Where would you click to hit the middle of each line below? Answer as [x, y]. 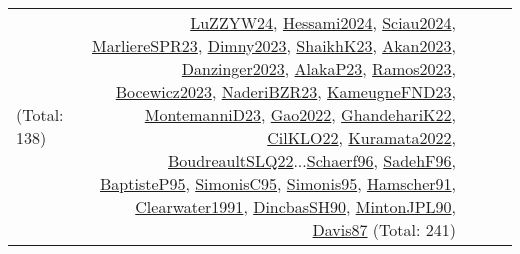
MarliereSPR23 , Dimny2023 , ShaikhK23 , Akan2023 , [273, 45]
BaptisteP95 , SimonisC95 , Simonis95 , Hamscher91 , [277, 183]
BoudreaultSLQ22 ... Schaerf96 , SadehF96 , [311, 160]
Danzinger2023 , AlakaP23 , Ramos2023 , [318, 68]
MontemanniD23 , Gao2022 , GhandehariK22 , [300, 114]
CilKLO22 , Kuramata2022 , [361, 137]
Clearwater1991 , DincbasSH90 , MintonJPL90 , [295, 206]
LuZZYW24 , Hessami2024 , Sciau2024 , [323, 22]
